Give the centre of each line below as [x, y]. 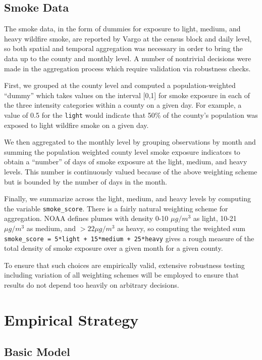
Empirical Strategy [71, 319]
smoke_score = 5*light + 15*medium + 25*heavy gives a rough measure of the [129, 238]
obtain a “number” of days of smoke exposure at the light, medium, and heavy [126, 162]
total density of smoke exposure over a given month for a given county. [114, 248]
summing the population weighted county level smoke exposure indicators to [122, 151]
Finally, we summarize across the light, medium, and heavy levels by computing [128, 198]
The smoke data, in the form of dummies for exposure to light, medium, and [122, 29]
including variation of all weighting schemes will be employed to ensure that [122, 275]
